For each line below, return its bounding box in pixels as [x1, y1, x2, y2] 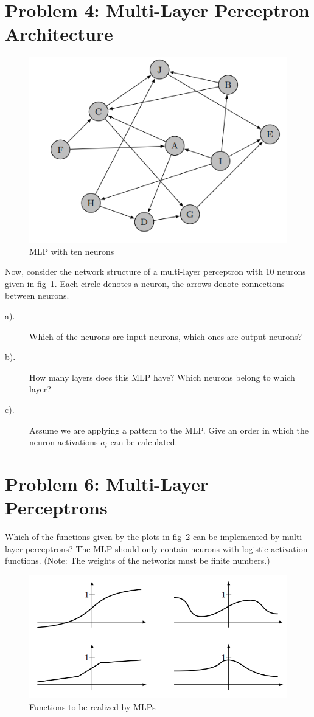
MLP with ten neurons [29, 244, 114, 257]
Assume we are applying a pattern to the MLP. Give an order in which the [29, 423, 309, 436]
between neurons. [5, 289, 69, 302]
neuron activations [29, 435, 98, 448]
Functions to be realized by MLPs [29, 701, 156, 713]
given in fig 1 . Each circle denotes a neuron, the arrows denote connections [5, 277, 285, 289]
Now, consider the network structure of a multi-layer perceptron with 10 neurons [5, 265, 306, 278]
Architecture [5, 21, 113, 46]
